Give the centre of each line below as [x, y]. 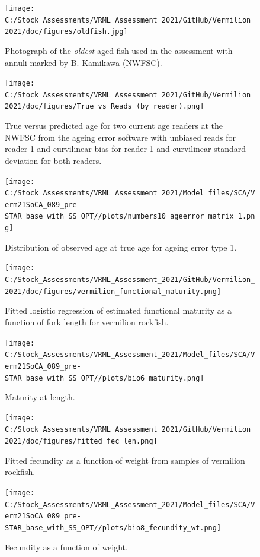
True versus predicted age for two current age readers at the [114, 126]
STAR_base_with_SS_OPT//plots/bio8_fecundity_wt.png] [113, 528]
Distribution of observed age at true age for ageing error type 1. [121, 247]
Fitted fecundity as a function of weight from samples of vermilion [125, 460]
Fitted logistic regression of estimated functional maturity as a [118, 310]
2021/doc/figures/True [49, 107]
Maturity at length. [40, 397]
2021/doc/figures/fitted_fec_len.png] [81, 442]
